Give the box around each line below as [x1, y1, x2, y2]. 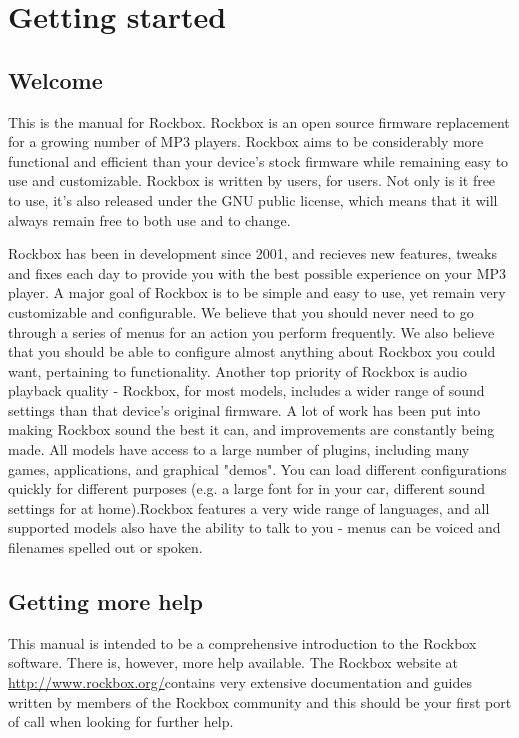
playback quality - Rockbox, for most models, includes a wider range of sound [8, 380, 485, 401]
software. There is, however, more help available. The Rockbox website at [8, 652, 459, 673]
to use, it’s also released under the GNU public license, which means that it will [8, 189, 498, 210]
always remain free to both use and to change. [8, 209, 291, 230]
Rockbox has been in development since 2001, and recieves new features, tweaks [8, 243, 498, 264]
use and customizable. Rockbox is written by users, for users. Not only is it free [8, 170, 496, 191]
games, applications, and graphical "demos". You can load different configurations [8, 458, 507, 479]
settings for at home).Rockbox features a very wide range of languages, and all [8, 497, 490, 518]
